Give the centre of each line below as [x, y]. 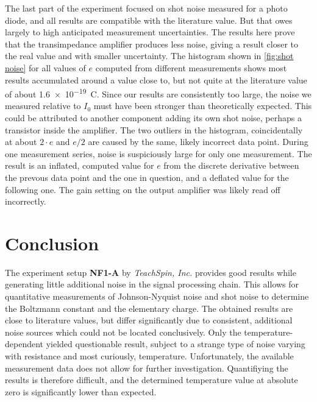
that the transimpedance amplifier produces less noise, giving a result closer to [151, 44]
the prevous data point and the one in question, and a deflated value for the [147, 177]
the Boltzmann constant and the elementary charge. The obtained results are [149, 308]
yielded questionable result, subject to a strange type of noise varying [176, 344]
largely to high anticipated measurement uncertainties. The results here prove [150, 32]
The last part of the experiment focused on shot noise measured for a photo [146, 8]
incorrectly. [26, 201]
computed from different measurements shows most [191, 67]
